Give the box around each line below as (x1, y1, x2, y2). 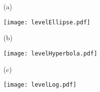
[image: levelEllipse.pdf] (3, 18, 90, 26)
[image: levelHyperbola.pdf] (3, 50, 98, 57)
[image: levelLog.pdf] (3, 81, 77, 89)
